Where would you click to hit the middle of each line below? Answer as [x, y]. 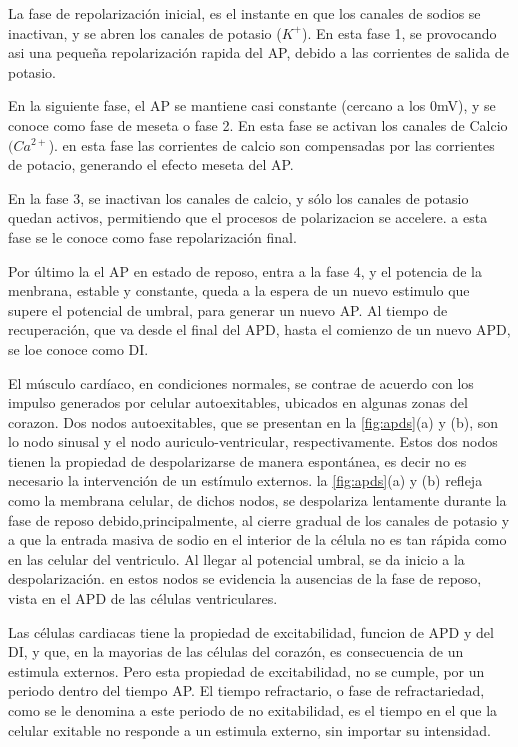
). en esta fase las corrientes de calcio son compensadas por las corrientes [271, 144]
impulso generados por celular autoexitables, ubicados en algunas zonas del [238, 402]
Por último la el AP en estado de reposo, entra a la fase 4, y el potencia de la [245, 270]
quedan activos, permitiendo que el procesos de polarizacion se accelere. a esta [248, 217]
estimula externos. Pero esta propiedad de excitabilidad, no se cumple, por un [246, 670]
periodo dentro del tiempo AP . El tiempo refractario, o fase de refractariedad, [246, 690]
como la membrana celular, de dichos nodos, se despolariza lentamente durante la [257, 500]
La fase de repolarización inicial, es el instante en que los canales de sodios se [244, 13]
